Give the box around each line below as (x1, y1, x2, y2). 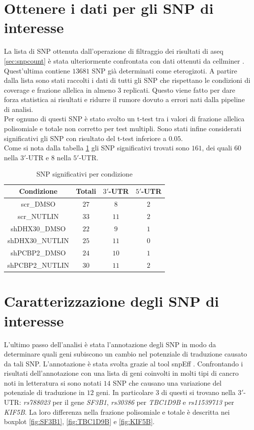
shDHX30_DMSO (10, 223, 66, 233)
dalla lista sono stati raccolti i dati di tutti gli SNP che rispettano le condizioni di (4, 75, 251, 85)
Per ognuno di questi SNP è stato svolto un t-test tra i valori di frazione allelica (4, 113, 245, 124)
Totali (76, 186, 96, 196)
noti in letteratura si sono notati (4, 377, 101, 388)
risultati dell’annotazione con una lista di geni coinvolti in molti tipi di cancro (4, 368, 239, 378)
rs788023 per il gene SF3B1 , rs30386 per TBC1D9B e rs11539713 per (23, 397, 234, 407)
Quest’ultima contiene (4, 65, 70, 75)
